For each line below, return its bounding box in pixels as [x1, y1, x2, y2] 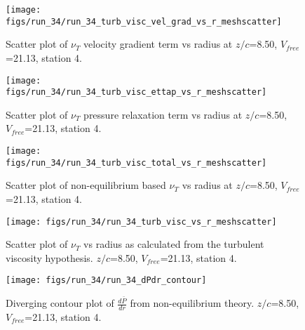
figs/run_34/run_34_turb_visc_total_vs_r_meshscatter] [6, 157, 267, 168]
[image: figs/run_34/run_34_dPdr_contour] [6, 275, 207, 286]
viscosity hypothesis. [6, 250, 93, 265]
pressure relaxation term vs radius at [83, 107, 243, 121]
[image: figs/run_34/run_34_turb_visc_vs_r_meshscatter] [6, 216, 277, 227]
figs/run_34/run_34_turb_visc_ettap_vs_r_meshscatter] [6, 87, 267, 98]
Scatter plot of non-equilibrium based [6, 178, 166, 192]
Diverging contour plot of [6, 296, 114, 310]
